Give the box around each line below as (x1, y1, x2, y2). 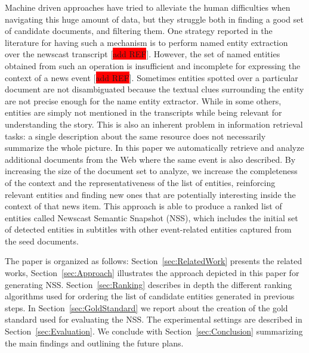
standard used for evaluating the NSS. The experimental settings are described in (5, 313, 302, 326)
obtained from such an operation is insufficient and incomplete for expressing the (5, 59, 301, 72)
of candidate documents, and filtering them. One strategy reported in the (5, 24, 273, 37)
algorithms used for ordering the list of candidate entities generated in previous (5, 290, 295, 302)
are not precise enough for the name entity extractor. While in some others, (5, 94, 282, 107)
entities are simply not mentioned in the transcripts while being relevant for (5, 106, 282, 119)
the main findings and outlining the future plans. (5, 336, 184, 349)
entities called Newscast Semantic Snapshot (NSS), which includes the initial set (5, 211, 298, 224)
